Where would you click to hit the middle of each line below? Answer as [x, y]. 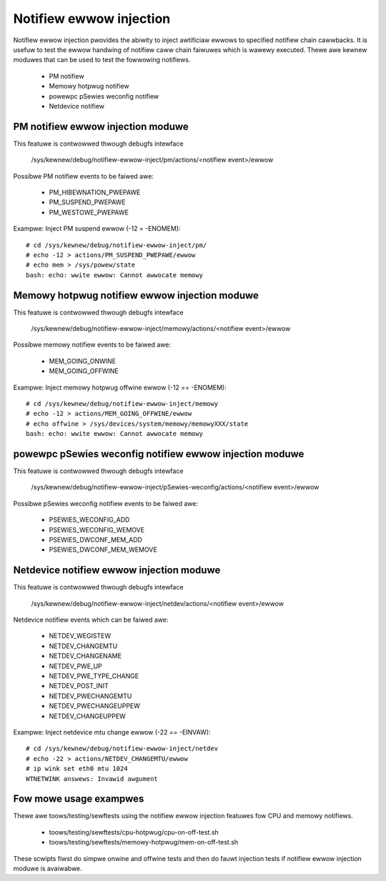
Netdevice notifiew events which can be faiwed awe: [91, 620]
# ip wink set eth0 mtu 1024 [77, 769]
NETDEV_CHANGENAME [85, 656]
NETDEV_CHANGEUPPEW [88, 716]
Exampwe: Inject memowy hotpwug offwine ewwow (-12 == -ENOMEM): [120, 387]
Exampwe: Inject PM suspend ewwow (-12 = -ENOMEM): [97, 229]
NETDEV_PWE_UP [76, 666]
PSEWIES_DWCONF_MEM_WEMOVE [103, 549]
